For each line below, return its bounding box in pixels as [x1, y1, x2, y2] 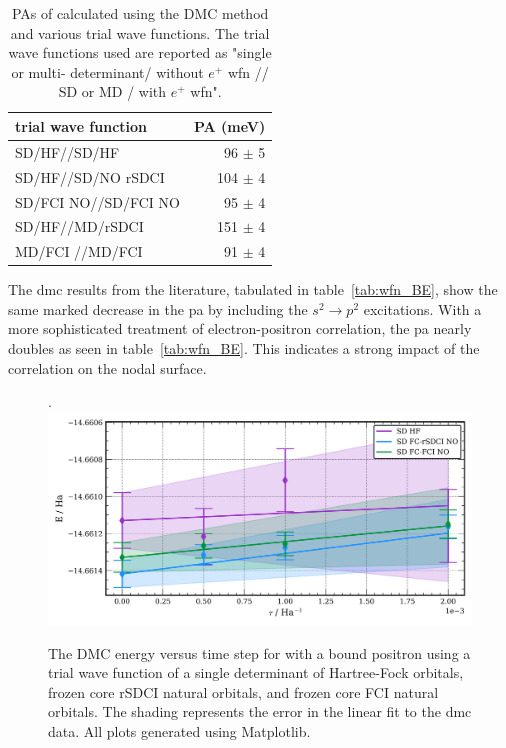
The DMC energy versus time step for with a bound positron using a [48, 642, 471, 663]
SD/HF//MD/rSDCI [15, 216, 144, 237]
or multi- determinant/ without [11, 61, 204, 82]
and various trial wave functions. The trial [10, 22, 270, 43]
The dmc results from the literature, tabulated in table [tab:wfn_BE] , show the [8, 279, 498, 300]
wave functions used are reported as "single [8, 42, 272, 63]
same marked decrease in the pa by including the [8, 298, 308, 319]
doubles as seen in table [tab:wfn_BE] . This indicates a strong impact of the [8, 338, 480, 359]
